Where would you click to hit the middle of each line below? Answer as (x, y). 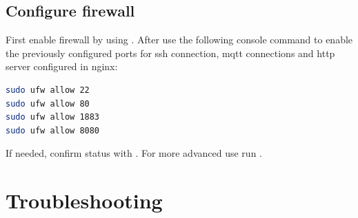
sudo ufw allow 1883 (53, 117)
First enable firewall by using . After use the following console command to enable (179, 40)
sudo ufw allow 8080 (53, 130)
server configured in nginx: (62, 66)
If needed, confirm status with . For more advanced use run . (134, 153)
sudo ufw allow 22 (48, 90)
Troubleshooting (84, 200)
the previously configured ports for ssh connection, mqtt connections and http (170, 53)
